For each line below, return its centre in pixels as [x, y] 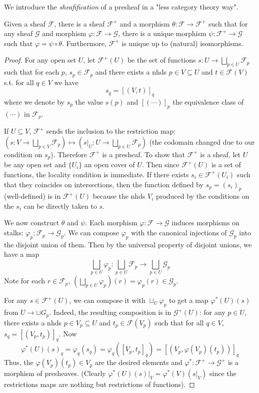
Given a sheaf [25, 23]
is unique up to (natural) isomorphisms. [182, 43]
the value [89, 102]
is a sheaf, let [220, 154]
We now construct [32, 223]
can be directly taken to [60, 206]
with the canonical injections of [179, 233]
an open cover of [109, 164]
